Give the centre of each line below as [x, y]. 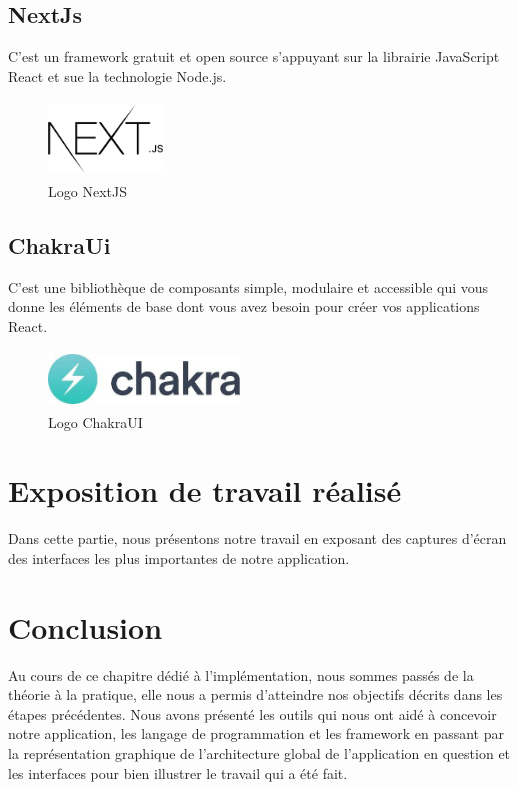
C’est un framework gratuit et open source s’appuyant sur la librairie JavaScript [254, 56]
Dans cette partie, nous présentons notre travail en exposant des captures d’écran [257, 538]
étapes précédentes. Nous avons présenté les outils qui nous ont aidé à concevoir [252, 713]
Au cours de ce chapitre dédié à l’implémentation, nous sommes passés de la [241, 674]
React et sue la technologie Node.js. [117, 75]
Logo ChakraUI [95, 421]
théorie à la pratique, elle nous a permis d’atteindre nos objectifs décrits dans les [255, 694]
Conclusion [85, 626]
